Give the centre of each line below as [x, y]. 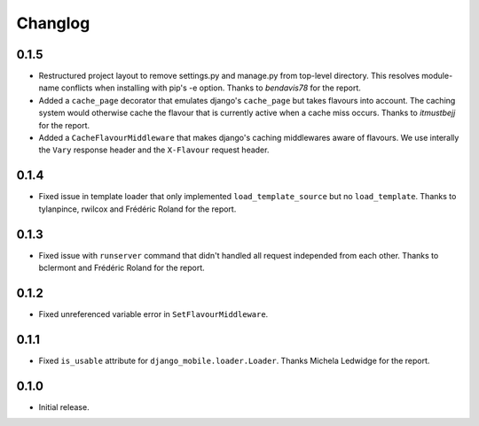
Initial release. [64, 407]
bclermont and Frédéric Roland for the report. [122, 267]
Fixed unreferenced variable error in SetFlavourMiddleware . [153, 314]
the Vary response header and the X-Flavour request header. [154, 150]
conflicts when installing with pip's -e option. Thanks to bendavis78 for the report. [211, 88]
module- [437, 76]
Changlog [53, 23]
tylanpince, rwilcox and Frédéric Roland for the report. [137, 209]
